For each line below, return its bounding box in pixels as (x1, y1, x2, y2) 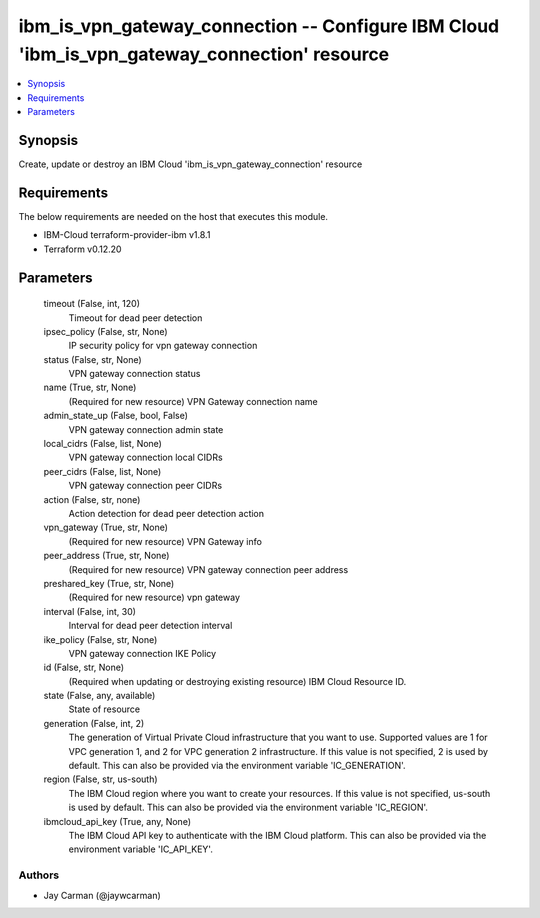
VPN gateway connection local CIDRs (68, 451, 224, 464)
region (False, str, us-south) (43, 773, 159, 785)
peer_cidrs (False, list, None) (43, 465, 162, 477)
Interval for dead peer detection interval (68, 620, 233, 632)
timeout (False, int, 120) (43, 298, 140, 310)
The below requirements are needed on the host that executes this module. (18, 210, 329, 222)
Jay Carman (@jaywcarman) (43, 889, 162, 901)
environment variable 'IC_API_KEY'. (68, 843, 214, 855)
